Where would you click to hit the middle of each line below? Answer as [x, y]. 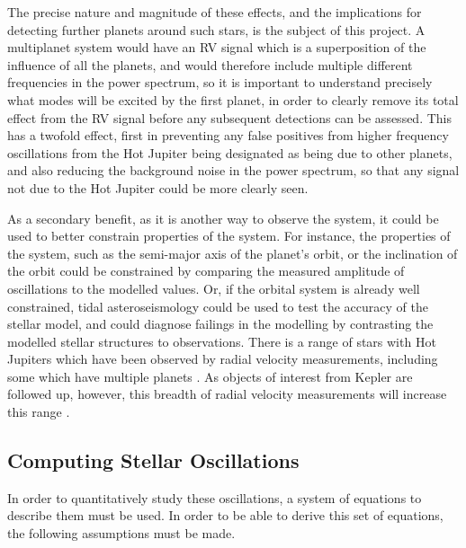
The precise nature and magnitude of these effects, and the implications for [215, 12]
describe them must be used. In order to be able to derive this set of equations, [225, 515]
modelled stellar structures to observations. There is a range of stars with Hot [222, 341]
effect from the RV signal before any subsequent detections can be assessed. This [230, 117]
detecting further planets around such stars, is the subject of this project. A [216, 29]
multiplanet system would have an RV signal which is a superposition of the [217, 47]
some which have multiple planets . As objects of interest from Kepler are [210, 376]
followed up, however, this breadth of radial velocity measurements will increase [227, 394]
